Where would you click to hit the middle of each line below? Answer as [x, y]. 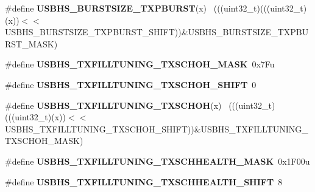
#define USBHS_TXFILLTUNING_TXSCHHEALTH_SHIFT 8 [144, 181]
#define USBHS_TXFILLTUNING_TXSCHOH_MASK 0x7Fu [140, 64]
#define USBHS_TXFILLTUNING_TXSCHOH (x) [113, 105]
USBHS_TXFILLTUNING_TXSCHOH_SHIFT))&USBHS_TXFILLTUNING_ [157, 129]
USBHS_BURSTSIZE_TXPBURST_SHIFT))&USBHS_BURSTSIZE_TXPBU [157, 32]
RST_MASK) [31, 43]
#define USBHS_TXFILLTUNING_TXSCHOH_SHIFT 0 [131, 84]
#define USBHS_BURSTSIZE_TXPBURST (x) [106, 8]
